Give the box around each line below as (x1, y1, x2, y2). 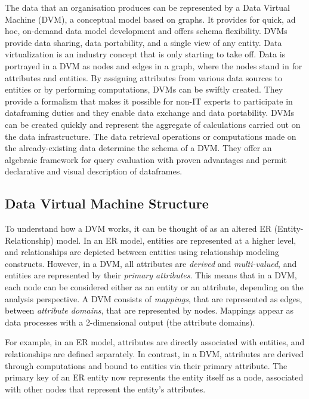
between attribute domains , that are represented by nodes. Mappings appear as (5, 304, 294, 317)
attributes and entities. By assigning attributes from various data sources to (5, 71, 282, 84)
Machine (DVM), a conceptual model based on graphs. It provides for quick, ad (5, 13, 296, 25)
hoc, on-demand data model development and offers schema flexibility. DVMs (5, 24, 288, 37)
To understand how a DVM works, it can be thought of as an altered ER (5, 222, 271, 235)
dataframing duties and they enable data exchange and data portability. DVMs (5, 106, 295, 119)
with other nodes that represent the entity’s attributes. (5, 382, 206, 395)
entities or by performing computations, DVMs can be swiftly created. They (5, 83, 283, 96)
